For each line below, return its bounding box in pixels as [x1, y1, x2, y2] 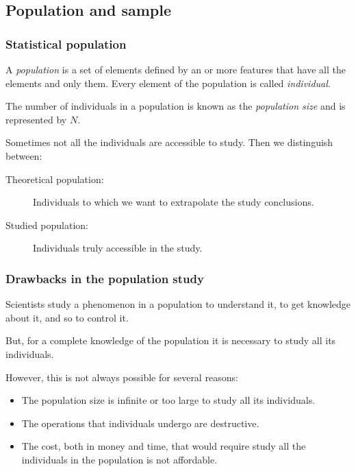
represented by [5, 112, 67, 126]
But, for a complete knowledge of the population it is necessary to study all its [5, 333, 336, 348]
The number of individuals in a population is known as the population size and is [5, 99, 346, 113]
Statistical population [5, 35, 127, 52]
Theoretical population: [5, 171, 104, 186]
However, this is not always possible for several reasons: [5, 370, 238, 384]
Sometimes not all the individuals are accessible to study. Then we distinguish [5, 135, 333, 149]
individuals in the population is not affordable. [21, 452, 218, 466]
